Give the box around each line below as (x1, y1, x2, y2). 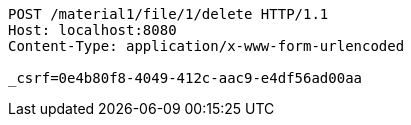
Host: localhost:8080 (8, 22, 177, 38)
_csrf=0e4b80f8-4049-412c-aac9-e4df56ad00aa (8, 70, 363, 86)
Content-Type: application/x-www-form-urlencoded (8, 38, 405, 54)
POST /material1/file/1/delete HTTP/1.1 (8, 6, 329, 22)
